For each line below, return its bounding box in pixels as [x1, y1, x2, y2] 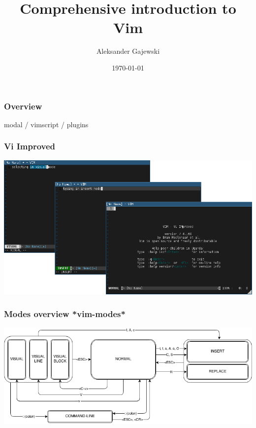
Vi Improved [4, 140, 56, 152]
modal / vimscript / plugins [4, 119, 89, 129]
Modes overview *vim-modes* [4, 307, 126, 320]
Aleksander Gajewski [96, 46, 160, 56]
